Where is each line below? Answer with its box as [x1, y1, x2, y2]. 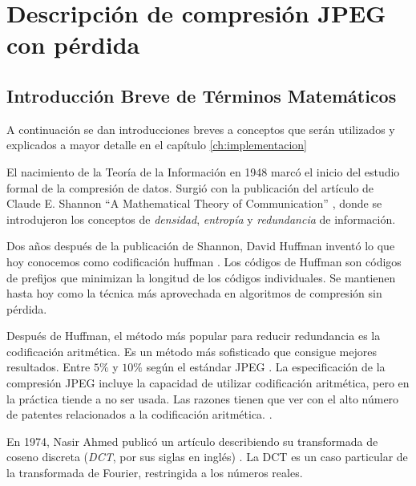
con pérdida [6, 28, 140, 61]
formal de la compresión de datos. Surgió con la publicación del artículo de [6, 179, 374, 196]
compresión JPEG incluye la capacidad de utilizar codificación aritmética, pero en [6, 375, 410, 391]
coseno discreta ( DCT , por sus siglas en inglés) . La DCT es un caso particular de [6, 448, 408, 465]
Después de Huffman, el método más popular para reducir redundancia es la [6, 327, 381, 344]
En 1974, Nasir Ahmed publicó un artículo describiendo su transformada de [6, 432, 378, 449]
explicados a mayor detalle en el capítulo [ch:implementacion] [6, 136, 307, 153]
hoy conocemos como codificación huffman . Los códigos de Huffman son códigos [6, 253, 402, 269]
